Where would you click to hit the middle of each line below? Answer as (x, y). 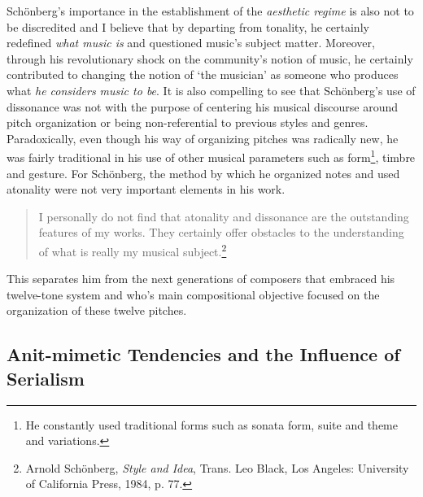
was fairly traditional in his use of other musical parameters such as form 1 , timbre (211, 156)
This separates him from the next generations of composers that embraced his (201, 279)
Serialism (46, 378)
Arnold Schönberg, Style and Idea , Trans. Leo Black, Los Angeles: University (217, 467)
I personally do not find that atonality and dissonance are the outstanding (224, 216)
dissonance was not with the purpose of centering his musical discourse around (203, 106)
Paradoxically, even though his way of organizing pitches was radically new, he (203, 138)
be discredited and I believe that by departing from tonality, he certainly (188, 26)
